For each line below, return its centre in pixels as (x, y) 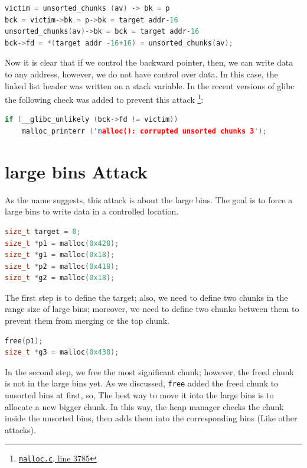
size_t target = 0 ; (43, 231)
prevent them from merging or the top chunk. (87, 321)
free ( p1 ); (24, 341)
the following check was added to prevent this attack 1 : (104, 98)
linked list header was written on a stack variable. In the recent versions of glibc (150, 85)
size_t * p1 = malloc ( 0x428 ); (62, 243)
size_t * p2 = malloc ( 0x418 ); (62, 266)
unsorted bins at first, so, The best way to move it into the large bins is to (139, 395)
